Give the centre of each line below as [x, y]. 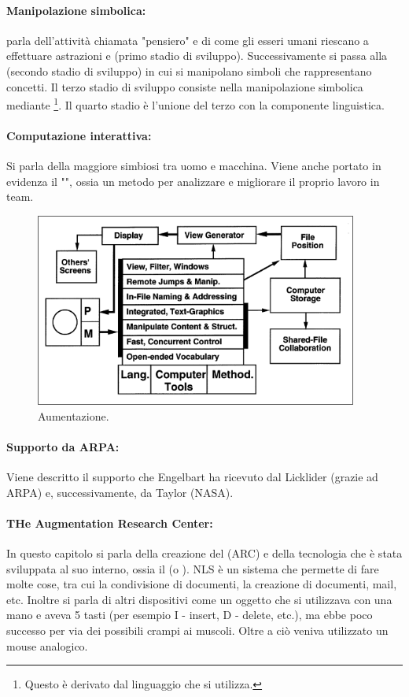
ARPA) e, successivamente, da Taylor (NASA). [120, 492]
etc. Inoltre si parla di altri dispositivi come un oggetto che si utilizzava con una [199, 599]
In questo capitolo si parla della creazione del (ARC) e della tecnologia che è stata [204, 552]
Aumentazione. [74, 415]
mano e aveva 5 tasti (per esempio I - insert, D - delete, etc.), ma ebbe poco [190, 615]
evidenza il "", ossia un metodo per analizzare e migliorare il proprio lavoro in [193, 181]
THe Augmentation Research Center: [110, 523]
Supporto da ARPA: [63, 446]
